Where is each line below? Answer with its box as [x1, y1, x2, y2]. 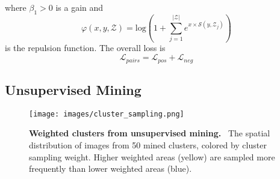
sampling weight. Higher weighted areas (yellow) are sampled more [29, 150, 275, 163]
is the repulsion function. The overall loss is [5, 41, 166, 54]
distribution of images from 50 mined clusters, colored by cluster [29, 138, 267, 151]
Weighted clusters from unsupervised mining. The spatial [29, 127, 270, 139]
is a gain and [55, 1, 104, 13]
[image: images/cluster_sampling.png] [29, 109, 184, 118]
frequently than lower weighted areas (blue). [29, 162, 192, 175]
